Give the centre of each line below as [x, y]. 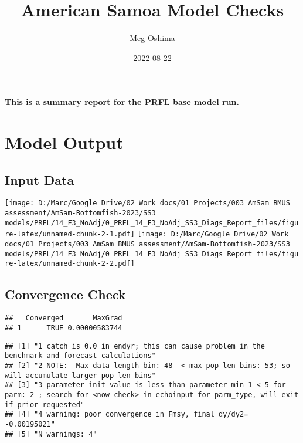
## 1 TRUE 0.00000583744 [64, 328]
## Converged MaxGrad [64, 318]
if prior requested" [45, 405]
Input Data [40, 179]
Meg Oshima [152, 38]
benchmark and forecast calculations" [80, 356]
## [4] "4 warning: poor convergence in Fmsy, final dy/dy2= [127, 415]
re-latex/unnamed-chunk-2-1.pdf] [70, 234]
